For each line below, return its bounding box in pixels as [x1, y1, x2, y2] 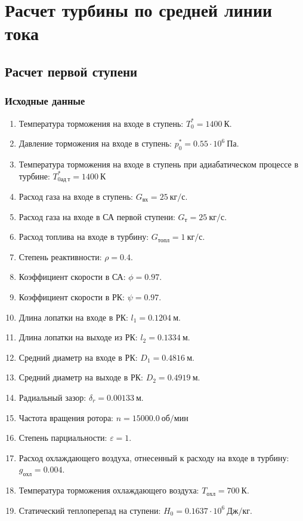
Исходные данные [5, 93, 85, 108]
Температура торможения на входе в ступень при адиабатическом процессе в [18, 157, 299, 170]
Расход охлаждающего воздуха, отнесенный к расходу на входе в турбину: [18, 451, 289, 464]
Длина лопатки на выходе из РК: [18, 331, 138, 343]
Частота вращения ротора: [18, 411, 113, 423]
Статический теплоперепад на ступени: [18, 504, 161, 516]
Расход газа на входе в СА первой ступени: [18, 210, 175, 223]
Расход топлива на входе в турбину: [18, 230, 149, 243]
